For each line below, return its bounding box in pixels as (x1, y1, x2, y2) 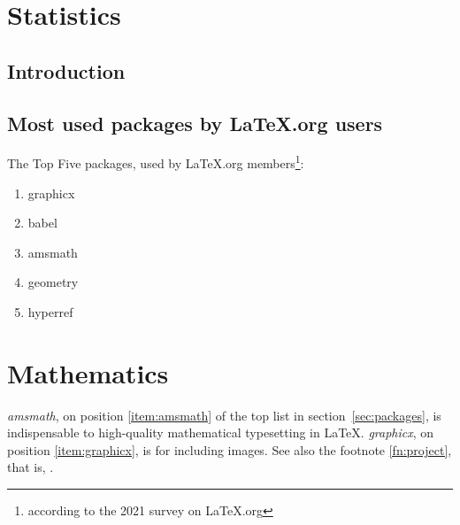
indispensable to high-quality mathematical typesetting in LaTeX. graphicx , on (7, 423, 434, 442)
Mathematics (7, 354, 169, 390)
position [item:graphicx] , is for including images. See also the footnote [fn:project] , (7, 440, 452, 459)
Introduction (7, 57, 126, 84)
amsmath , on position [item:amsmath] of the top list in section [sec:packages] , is (7, 405, 441, 424)
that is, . (7, 458, 54, 476)
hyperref (27, 302, 73, 320)
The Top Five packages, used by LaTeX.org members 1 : (7, 151, 304, 173)
